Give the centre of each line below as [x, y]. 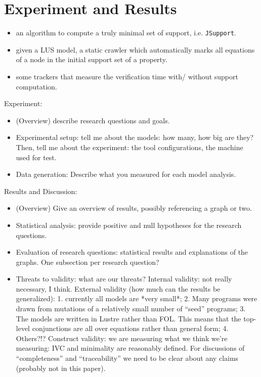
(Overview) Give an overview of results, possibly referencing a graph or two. [134, 208]
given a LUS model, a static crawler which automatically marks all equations [135, 49]
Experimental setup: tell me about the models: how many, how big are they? [135, 137]
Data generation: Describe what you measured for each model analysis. [126, 174]
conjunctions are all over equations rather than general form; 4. [130, 328]
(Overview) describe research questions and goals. [93, 120]
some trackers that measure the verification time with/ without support [127, 76]
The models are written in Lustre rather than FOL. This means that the [128, 318]
